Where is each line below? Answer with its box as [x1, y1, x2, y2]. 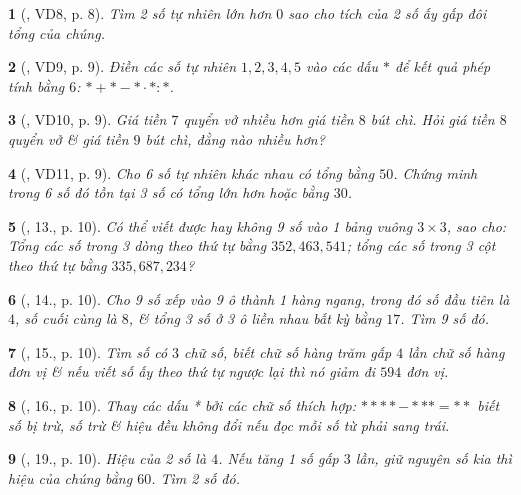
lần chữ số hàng [408, 341, 505, 362]
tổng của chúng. [8, 22, 105, 43]
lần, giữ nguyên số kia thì [355, 448, 512, 469]
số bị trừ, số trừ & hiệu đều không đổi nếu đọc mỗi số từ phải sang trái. [8, 414, 450, 435]
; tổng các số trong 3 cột [346, 235, 496, 256]
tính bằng [8, 75, 65, 96]
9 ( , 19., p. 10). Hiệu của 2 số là [8, 448, 207, 469]
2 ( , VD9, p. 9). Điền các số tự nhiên [8, 56, 237, 77]
